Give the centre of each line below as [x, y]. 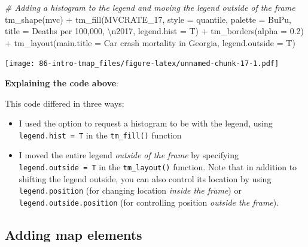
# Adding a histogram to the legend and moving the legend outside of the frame [150, 7]
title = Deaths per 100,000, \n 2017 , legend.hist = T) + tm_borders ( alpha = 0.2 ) [155, 31]
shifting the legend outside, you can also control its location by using [145, 178]
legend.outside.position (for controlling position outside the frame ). [149, 202]
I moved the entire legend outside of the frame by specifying [129, 155]
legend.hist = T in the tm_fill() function [100, 135]
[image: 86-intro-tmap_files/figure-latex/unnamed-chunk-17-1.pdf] [142, 64]
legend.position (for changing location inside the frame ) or [130, 190]
